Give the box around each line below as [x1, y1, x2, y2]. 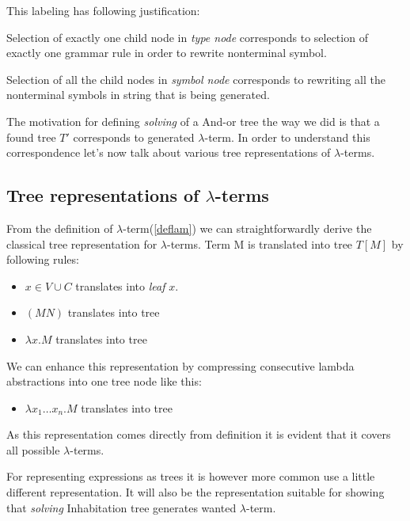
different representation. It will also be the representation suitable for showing [6, 484, 385, 500]
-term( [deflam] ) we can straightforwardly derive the [123, 219, 372, 236]
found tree [6, 128, 56, 145]
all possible [6, 441, 60, 458]
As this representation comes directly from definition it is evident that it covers [6, 426, 391, 443]
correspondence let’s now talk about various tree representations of [6, 144, 331, 161]
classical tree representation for [6, 235, 158, 252]
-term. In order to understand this [204, 128, 370, 145]
